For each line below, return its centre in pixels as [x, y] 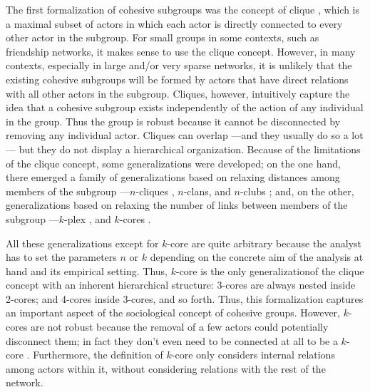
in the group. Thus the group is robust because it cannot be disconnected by [173, 121]
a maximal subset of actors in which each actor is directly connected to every [174, 23]
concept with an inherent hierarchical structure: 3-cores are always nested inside [181, 285]
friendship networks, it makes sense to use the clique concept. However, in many [181, 51]
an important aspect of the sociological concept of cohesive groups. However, [173, 313]
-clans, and [207, 191]
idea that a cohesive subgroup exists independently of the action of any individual [185, 107]
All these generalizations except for [82, 243]
